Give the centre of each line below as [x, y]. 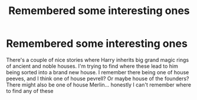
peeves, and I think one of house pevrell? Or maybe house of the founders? [98, 78]
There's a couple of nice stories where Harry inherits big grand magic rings [98, 60]
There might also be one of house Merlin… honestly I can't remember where [99, 85]
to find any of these [30, 91]
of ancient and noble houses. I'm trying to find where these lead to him [92, 66]
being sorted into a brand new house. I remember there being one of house [98, 72]
